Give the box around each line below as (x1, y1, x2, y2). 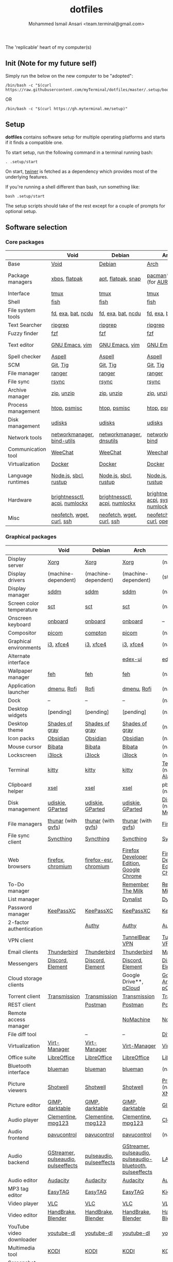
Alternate (8, 652, 30, 659)
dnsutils (99, 437, 118, 445)
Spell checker (8, 353, 41, 360)
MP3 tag (8, 1185, 29, 1192)
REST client (8, 1001, 36, 1008)
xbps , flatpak (51, 275, 83, 283)
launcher (8, 688, 29, 695)
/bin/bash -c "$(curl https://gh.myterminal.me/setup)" (5, 106, 128, 111)
